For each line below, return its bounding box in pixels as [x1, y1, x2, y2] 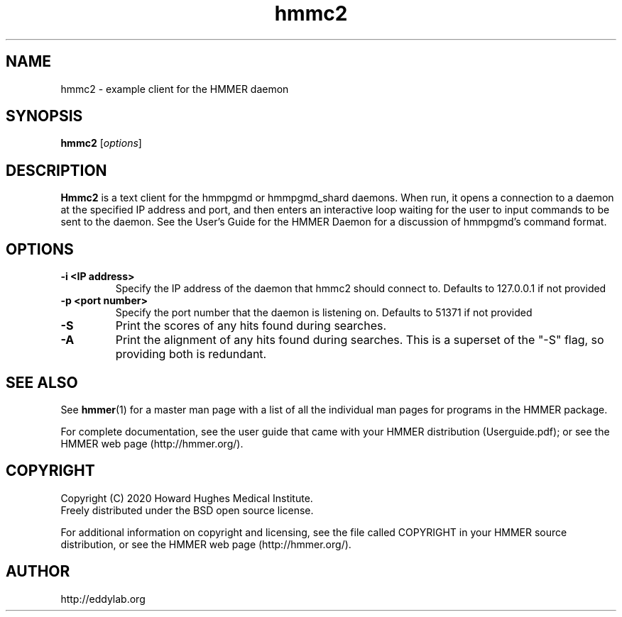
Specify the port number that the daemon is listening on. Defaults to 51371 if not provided [115, 306, 533, 319]
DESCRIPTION [6, 161, 107, 179]
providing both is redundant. [115, 347, 267, 362]
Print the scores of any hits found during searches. [115, 318, 387, 333]
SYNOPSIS [6, 107, 83, 126]
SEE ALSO [6, 373, 78, 391]
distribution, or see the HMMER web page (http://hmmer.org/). [60, 538, 351, 550]
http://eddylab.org [60, 592, 146, 605]
